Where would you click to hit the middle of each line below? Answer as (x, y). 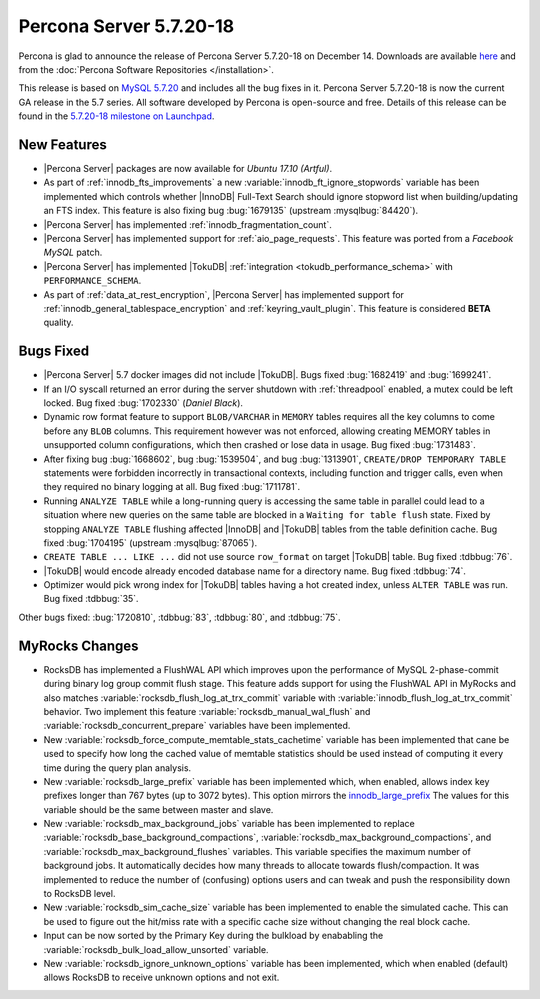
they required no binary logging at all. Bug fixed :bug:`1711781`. (172, 487)
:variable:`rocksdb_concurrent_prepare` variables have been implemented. (197, 726)
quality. (58, 322)
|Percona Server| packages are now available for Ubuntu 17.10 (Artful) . (188, 169)
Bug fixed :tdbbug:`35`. (91, 599)
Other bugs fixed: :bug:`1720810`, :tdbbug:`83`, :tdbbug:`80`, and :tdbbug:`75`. (179, 617)
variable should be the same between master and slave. (158, 809)
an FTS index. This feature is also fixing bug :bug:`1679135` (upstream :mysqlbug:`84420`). (231, 211)
